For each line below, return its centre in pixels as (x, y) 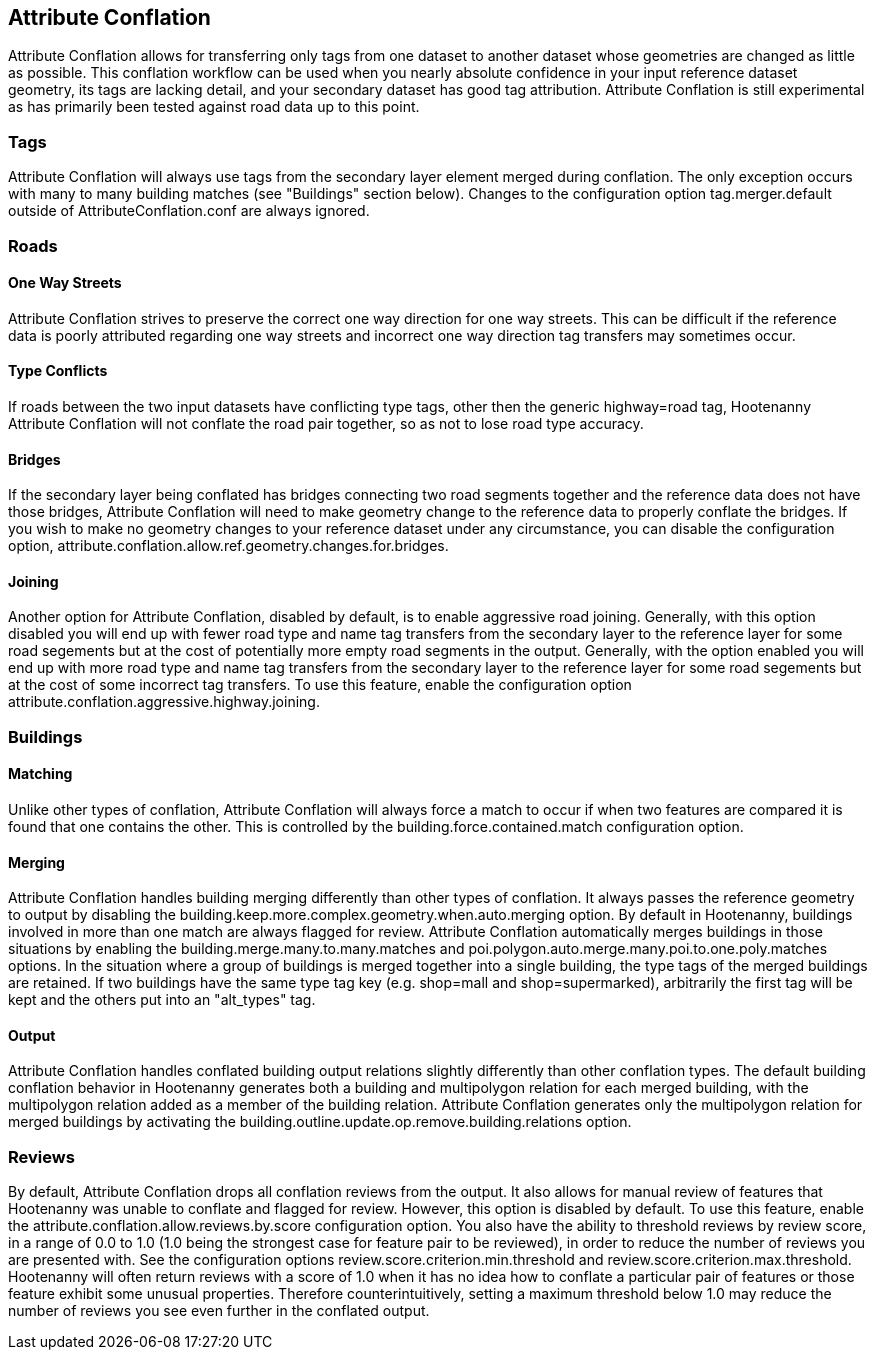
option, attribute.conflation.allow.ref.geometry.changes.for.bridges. (228, 546)
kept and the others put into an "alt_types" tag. (162, 1000)
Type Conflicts (58, 371)
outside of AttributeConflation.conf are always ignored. (189, 211)
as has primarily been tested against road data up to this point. (214, 107)
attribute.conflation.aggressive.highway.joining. (164, 702)
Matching (40, 774)
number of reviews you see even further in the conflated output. (219, 1311)
